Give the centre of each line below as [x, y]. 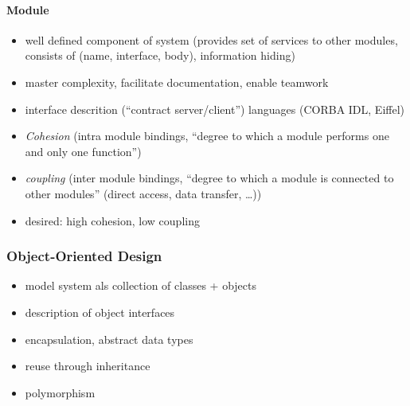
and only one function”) [83, 151]
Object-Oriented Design [84, 256]
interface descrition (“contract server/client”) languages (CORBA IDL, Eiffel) [215, 109]
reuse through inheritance [88, 366]
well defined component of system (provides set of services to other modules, [211, 39]
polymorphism [60, 392]
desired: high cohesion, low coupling [112, 220]
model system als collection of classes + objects [141, 285]
